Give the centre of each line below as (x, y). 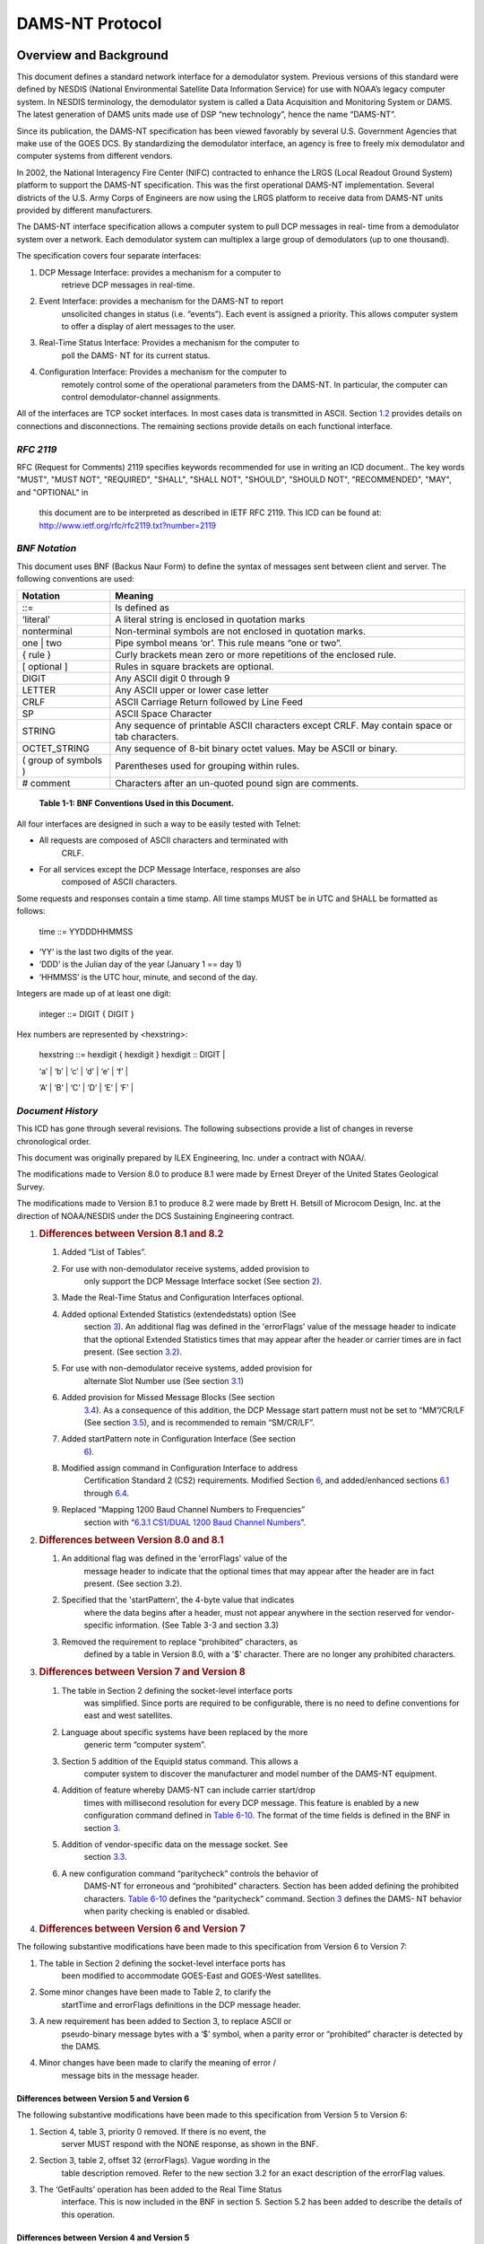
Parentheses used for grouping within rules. (207, 766)
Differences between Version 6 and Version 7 (142, 1929)
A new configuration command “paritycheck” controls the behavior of (190, 1873)
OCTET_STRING (56, 749)
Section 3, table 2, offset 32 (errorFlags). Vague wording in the (155, 2161)
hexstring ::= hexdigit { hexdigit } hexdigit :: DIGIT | (132, 1055)
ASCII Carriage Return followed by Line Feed (209, 702)
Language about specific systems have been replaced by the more (185, 1731)
